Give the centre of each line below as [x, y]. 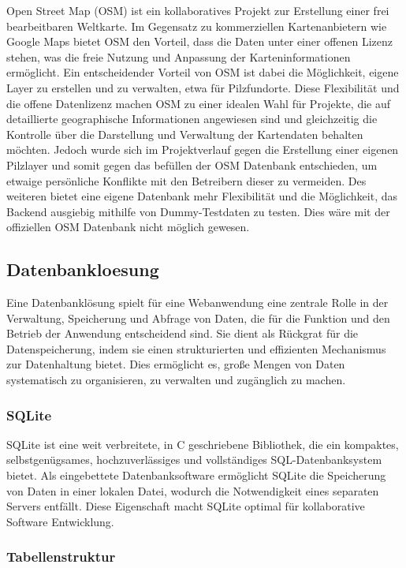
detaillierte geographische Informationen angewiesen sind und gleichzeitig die [192, 119]
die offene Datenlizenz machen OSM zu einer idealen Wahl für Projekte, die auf [199, 103]
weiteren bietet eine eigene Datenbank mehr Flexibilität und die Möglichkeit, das [202, 196]
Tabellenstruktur [61, 557]
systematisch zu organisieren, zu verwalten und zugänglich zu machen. [176, 380]
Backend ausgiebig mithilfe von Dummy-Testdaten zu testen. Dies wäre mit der [198, 211]
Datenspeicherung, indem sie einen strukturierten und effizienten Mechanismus [196, 348]
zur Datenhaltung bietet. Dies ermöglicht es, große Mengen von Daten [176, 364]
